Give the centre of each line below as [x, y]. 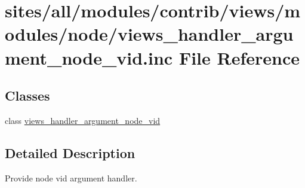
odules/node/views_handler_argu [149, 34]
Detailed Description [70, 152]
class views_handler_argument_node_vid [83, 120]
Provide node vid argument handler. [71, 178]
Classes [27, 95]
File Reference [239, 57]
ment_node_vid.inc [89, 57]
